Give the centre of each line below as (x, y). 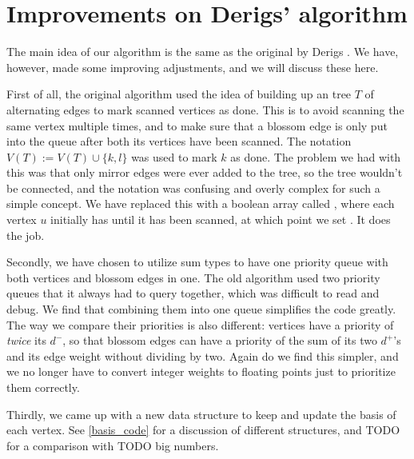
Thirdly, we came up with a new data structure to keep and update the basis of (201, 414)
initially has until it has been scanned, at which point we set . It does (221, 220)
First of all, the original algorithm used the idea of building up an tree (179, 94)
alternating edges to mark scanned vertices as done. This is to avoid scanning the (205, 109)
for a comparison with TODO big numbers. (113, 445)
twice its (26, 340)
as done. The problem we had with (316, 156)
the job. (26, 235)
